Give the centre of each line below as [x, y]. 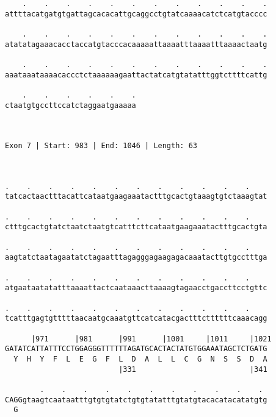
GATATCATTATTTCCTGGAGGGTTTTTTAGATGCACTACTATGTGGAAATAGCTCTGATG [136, 349]
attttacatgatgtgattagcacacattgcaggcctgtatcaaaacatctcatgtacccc [136, 14]
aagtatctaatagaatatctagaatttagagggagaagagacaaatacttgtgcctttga [136, 258]
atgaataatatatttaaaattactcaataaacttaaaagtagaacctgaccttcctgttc [136, 288]
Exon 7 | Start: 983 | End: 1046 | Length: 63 [101, 146]
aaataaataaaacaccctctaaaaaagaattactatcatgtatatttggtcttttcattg [136, 75]
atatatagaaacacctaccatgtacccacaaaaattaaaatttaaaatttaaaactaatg [136, 44]
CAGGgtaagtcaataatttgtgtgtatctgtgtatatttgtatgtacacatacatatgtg [136, 400]
